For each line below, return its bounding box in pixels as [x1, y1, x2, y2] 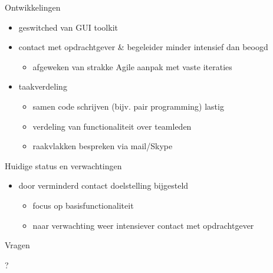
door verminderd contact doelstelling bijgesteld [18, 179, 189, 192]
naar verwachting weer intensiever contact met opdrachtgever [32, 219, 254, 231]
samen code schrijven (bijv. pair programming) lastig [32, 100, 224, 112]
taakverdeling [18, 80, 67, 93]
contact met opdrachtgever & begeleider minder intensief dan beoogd [18, 41, 268, 53]
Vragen [5, 239, 30, 251]
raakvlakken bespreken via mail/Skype [32, 140, 173, 152]
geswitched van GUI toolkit [18, 21, 118, 33]
